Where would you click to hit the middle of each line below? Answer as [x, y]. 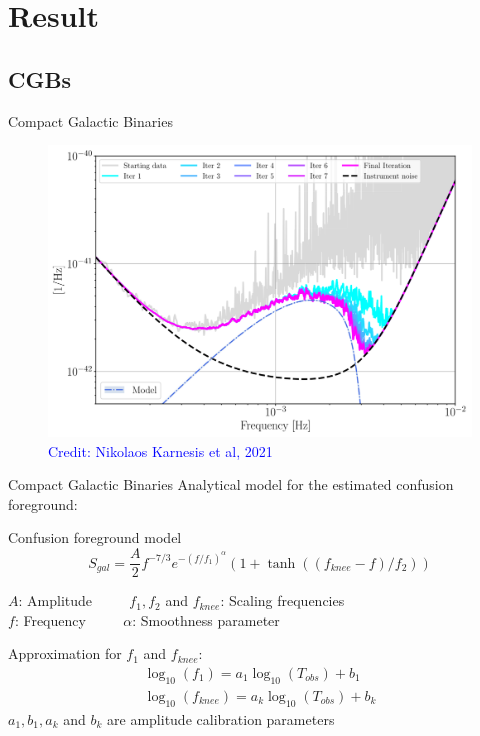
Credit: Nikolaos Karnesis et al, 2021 [160, 450]
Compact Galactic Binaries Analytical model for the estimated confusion [231, 484]
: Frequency [50, 619]
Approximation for [65, 653]
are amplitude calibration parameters [221, 718]
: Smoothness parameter [206, 619]
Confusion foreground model [95, 537]
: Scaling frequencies [282, 600]
